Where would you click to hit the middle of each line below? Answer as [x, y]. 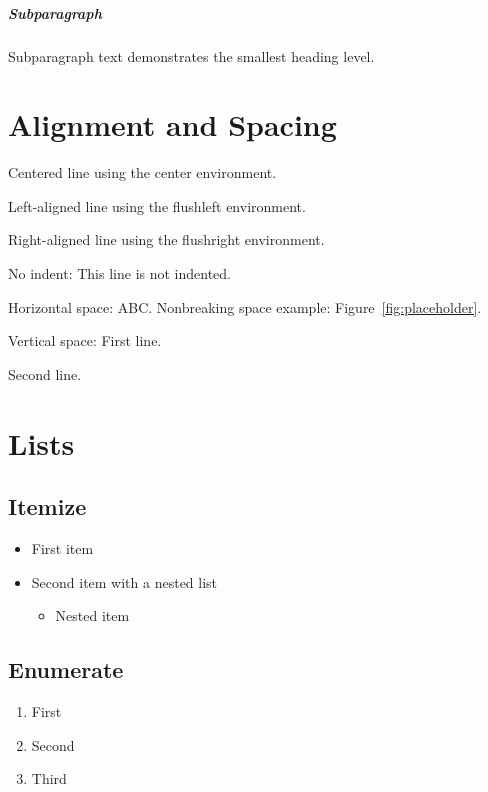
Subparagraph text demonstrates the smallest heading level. [191, 55]
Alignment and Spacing [172, 124]
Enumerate [66, 669]
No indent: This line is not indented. [120, 273]
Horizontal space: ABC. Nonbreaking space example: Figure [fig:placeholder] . [245, 306]
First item [62, 548]
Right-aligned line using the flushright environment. [166, 239]
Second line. [45, 373]
